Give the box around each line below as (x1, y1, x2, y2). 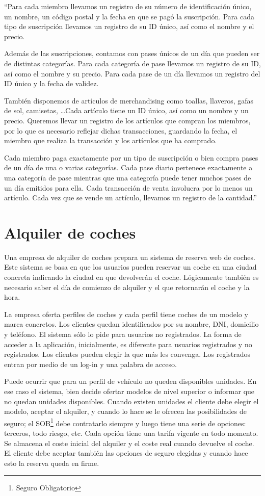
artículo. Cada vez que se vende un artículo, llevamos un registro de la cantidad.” (4, 192, 257, 203)
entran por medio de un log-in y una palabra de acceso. (4, 358, 177, 369)
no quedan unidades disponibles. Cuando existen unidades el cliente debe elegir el (4, 396, 259, 406)
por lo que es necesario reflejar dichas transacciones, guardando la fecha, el (4, 125, 237, 136)
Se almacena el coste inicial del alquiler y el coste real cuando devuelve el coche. (4, 437, 254, 448)
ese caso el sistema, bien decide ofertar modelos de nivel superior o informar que (4, 385, 255, 396)
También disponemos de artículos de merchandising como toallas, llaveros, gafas (4, 95, 254, 106)
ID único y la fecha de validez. (4, 78, 99, 89)
